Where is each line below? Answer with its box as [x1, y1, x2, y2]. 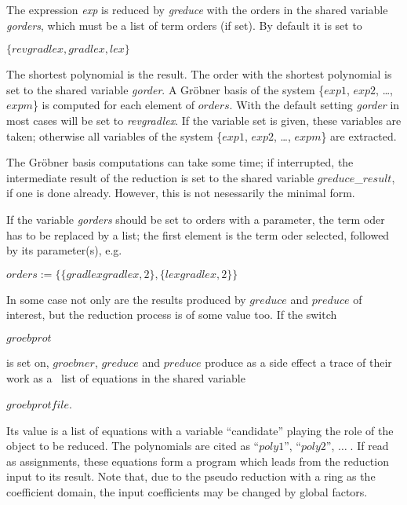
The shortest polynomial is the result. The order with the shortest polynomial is [6, 66, 392, 82]
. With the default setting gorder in [229, 97, 400, 113]
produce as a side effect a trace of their [205, 353, 392, 370]
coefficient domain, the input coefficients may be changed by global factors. [6, 484, 368, 500]
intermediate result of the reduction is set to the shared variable [6, 169, 314, 185]
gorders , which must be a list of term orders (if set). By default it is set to [6, 16, 362, 33]
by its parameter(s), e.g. [6, 242, 122, 258]
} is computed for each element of [32, 97, 195, 113]
